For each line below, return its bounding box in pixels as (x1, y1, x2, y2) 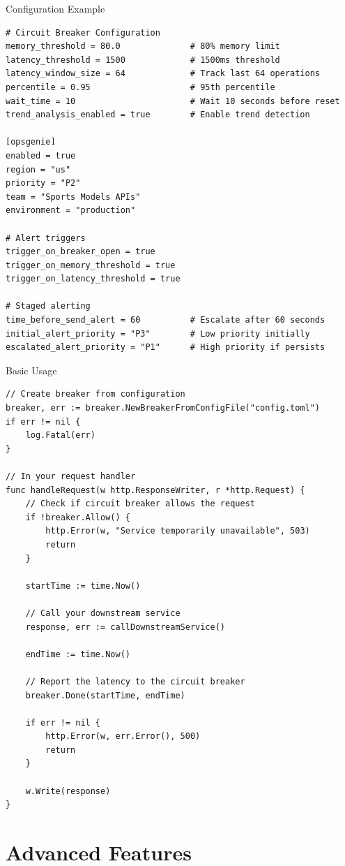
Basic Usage (6, 362, 57, 377)
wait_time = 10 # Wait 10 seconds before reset (6, 96, 340, 106)
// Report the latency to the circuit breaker (25, 676, 245, 687)
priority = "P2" (6, 178, 81, 189)
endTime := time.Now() (25, 649, 130, 659)
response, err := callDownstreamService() (25, 622, 225, 632)
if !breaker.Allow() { (25, 512, 130, 522)
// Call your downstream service (25, 608, 181, 618)
